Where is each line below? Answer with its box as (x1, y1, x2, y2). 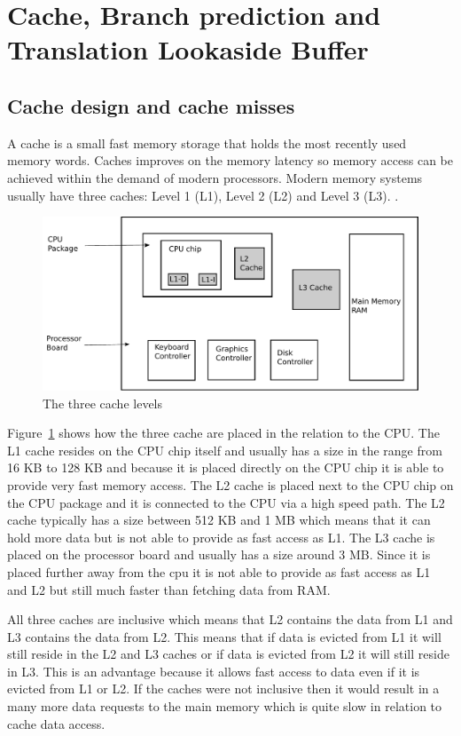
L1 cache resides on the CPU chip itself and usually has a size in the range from (7, 440, 442, 459)
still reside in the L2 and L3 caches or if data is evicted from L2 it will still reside (7, 645, 449, 663)
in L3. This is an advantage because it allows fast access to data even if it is (7, 661, 420, 680)
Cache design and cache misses (7, 91, 295, 119)
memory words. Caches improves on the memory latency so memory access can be (7, 151, 453, 170)
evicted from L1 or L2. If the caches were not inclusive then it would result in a (7, 679, 440, 698)
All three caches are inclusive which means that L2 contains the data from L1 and (7, 610, 453, 629)
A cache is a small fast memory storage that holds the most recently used (7, 133, 407, 152)
